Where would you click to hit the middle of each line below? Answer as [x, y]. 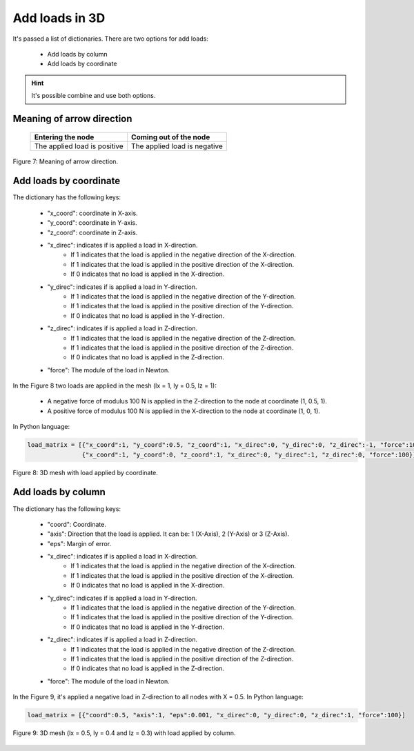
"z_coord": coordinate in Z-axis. [92, 232]
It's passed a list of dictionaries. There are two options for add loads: [110, 39]
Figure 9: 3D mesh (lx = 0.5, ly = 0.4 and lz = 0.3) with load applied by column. [124, 733]
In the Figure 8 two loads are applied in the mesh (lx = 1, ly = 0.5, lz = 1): [115, 385]
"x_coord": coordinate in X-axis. [92, 213]
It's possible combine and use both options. [93, 96]
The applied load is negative [177, 146]
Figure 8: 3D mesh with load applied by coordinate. [86, 472]
